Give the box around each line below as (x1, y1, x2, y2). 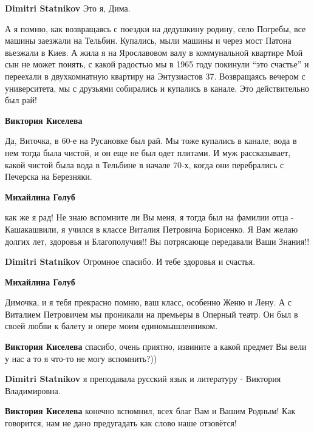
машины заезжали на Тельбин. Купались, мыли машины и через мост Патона (5, 34, 292, 47)
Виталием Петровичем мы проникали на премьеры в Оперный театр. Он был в (5, 307, 298, 320)
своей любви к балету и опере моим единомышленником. (5, 319, 218, 332)
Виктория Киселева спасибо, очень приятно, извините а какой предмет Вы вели (5, 340, 307, 353)
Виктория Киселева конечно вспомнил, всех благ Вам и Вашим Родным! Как (5, 404, 296, 417)
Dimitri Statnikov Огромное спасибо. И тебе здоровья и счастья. (5, 255, 256, 268)
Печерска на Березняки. (5, 170, 92, 183)
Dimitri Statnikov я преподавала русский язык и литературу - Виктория (5, 372, 281, 385)
